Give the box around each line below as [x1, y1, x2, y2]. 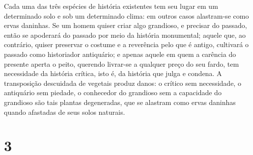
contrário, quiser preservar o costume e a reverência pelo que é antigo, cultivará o [4, 39, 249, 50]
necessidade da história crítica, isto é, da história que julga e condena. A [4, 68, 222, 78]
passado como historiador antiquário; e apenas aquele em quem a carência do [4, 49, 236, 59]
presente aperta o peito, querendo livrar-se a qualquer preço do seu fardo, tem [4, 58, 239, 69]
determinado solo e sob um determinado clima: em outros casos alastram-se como [4, 10, 249, 21]
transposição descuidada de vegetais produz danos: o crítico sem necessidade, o [4, 77, 241, 88]
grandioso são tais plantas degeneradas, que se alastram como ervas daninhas [4, 97, 236, 107]
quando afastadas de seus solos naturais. [4, 106, 125, 117]
